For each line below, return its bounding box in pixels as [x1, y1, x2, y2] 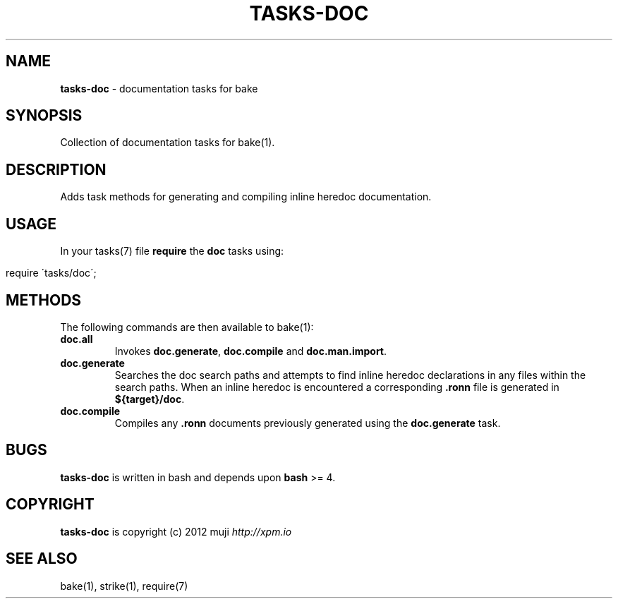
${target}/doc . [114, 392, 185, 405]
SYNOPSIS [6, 107, 83, 125]
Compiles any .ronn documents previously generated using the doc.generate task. [114, 416, 501, 429]
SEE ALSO [6, 550, 78, 568]
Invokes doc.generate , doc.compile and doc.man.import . [114, 344, 387, 357]
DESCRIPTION [6, 160, 107, 179]
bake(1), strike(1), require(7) [60, 579, 188, 592]
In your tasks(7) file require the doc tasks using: [60, 245, 284, 258]
